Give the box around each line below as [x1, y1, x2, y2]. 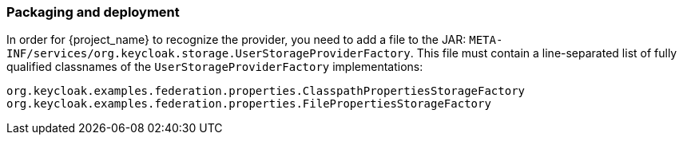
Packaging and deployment [6, 4, 180, 20]
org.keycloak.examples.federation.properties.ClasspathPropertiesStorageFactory [6, 84, 526, 98]
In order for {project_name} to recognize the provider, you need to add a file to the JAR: [6, 33, 467, 47]
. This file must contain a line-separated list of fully [410, 46, 677, 61]
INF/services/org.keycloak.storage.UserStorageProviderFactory [6, 47, 411, 61]
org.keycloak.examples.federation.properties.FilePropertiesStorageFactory [6, 97, 491, 111]
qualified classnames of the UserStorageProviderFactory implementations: [6, 60, 423, 74]
